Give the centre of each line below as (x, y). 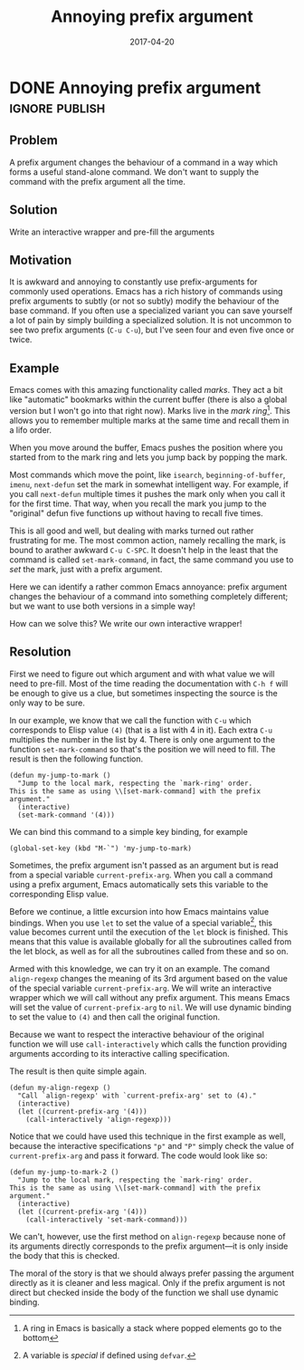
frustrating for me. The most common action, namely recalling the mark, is (148, 540)
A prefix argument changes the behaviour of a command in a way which (144, 162)
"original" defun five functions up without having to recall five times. (137, 513)
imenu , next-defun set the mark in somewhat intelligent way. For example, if (149, 484)
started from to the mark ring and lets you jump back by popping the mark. (148, 457)
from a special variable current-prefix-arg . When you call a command (141, 875)
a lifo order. (31, 430)
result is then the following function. (76, 759)
